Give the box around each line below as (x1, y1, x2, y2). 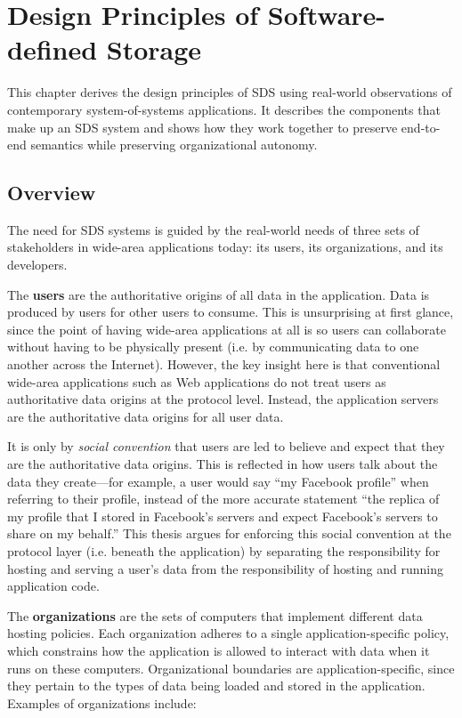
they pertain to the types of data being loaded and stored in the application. (7, 676, 426, 695)
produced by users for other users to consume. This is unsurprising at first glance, (7, 303, 454, 321)
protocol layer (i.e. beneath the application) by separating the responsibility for (7, 541, 441, 560)
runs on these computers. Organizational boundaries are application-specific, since (7, 658, 455, 677)
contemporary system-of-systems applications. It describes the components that (7, 100, 441, 118)
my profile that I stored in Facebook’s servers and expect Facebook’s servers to (7, 506, 438, 525)
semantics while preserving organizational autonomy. (30, 135, 318, 154)
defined (7, 31, 98, 68)
